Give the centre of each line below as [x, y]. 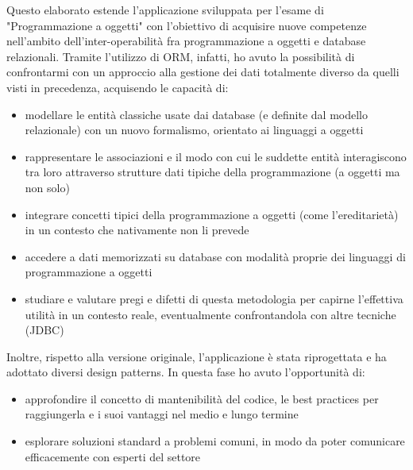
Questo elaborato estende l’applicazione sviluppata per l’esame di [165, 10]
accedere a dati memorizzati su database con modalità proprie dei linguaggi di [215, 256]
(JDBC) [44, 330]
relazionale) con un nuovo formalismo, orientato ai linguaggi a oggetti [194, 130]
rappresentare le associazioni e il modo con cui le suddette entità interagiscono [216, 156]
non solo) [47, 187]
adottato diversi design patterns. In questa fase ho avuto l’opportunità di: [186, 372]
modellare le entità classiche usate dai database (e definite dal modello [196, 114]
